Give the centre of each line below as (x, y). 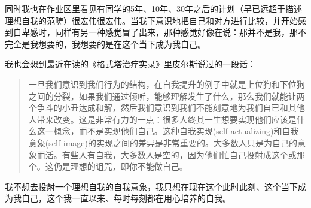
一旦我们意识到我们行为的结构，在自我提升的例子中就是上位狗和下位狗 (167, 84)
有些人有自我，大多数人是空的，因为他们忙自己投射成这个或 (179, 154)
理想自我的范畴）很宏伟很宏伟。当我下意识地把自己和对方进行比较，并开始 (151, 20)
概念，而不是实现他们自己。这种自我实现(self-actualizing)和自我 (176, 131)
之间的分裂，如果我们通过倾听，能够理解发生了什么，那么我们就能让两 (167, 96)
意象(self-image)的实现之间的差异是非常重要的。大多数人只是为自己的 (163, 142)
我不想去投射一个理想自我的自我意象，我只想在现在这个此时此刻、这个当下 (151, 186)
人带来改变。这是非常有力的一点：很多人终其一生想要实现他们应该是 (162, 119)
